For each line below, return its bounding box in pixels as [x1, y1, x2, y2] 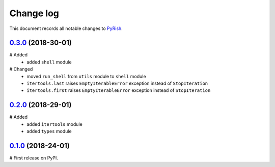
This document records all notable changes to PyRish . [9, 25, 123, 31]
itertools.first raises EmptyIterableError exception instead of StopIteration [26, 87, 211, 93]
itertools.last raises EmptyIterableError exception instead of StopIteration [26, 80, 208, 86]
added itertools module [26, 121, 82, 127]
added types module [26, 128, 72, 135]
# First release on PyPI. [9, 155, 59, 161]
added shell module [26, 59, 72, 65]
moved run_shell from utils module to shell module [26, 73, 146, 79]
